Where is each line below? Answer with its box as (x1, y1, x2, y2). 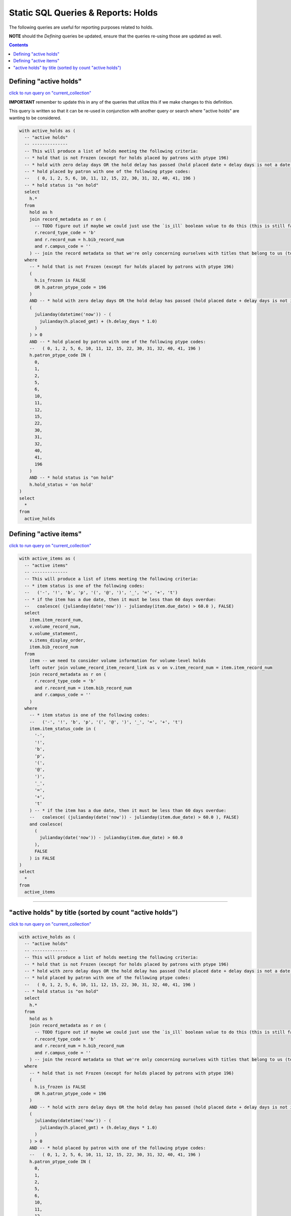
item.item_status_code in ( (29, 726, 97, 732)
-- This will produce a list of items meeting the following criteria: (24, 576, 198, 582)
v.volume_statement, (29, 630, 79, 636)
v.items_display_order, (29, 638, 86, 643)
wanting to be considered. (9, 115, 62, 121)
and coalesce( (29, 821, 63, 827)
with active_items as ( (19, 556, 76, 561)
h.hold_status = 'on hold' (29, 482, 94, 487)
